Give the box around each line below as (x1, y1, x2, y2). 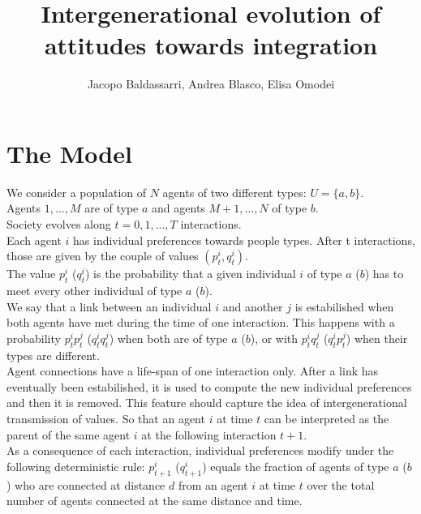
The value (6, 265, 56, 282)
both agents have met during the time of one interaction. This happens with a (6, 314, 395, 331)
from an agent (178, 476, 248, 493)
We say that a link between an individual (6, 298, 212, 315)
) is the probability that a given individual (85, 265, 296, 282)
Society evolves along (6, 216, 111, 233)
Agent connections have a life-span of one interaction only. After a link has (6, 362, 379, 379)
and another (222, 298, 283, 315)
